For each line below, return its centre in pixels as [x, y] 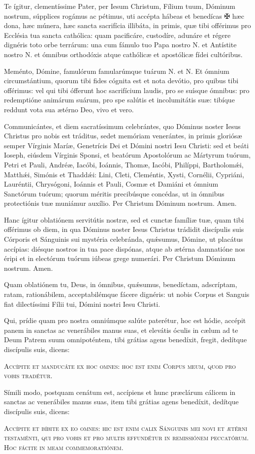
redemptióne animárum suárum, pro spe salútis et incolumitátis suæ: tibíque [119, 100]
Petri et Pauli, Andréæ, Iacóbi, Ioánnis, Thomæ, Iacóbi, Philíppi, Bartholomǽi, [124, 164]
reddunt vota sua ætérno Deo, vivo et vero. [69, 109]
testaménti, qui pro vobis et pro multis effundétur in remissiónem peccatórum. [127, 438]
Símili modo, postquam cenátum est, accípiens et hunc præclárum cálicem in [120, 392]
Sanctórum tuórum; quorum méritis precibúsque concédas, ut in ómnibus [114, 193]
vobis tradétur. [28, 375]
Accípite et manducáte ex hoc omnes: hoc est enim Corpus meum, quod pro [120, 366]
